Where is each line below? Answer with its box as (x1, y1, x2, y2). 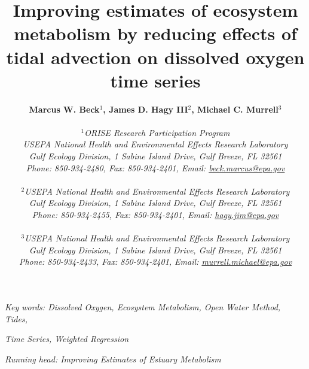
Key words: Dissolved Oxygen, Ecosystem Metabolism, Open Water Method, (5, 301, 281, 313)
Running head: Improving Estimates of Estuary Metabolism (5, 352, 221, 365)
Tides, (5, 312, 27, 325)
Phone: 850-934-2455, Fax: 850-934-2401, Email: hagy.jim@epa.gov (32, 208, 279, 221)
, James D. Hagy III (103, 102, 188, 115)
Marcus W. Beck (29, 102, 100, 115)
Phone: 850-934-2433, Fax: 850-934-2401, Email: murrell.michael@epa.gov (19, 255, 292, 268)
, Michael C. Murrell (191, 102, 279, 115)
